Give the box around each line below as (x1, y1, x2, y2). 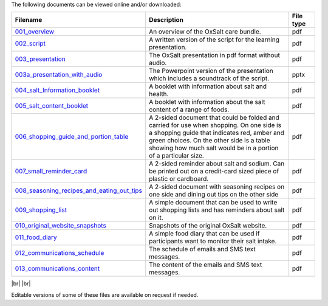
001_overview (15, 27, 55, 36)
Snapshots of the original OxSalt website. (149, 221, 267, 230)
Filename (15, 16, 43, 24)
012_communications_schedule (15, 249, 104, 257)
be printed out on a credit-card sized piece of (149, 167, 279, 176)
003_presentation (15, 55, 66, 63)
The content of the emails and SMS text (149, 260, 262, 269)
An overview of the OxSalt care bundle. (149, 27, 261, 36)
